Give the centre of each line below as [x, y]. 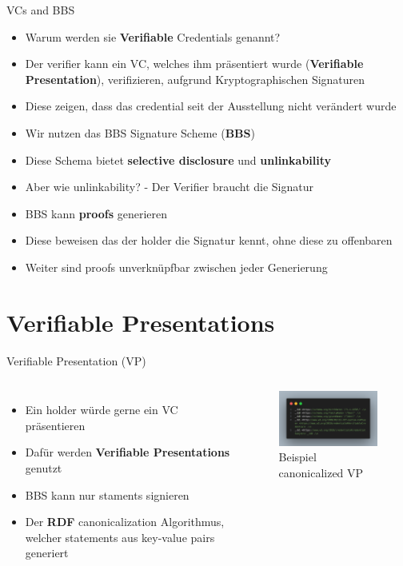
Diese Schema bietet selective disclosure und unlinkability [178, 159]
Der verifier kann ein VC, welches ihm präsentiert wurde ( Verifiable [194, 64]
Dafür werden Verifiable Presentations [128, 452]
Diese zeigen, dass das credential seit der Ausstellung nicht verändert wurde [211, 106]
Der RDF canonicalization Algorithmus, [125, 522]
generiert [47, 553]
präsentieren [55, 425]
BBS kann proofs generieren [96, 213]
